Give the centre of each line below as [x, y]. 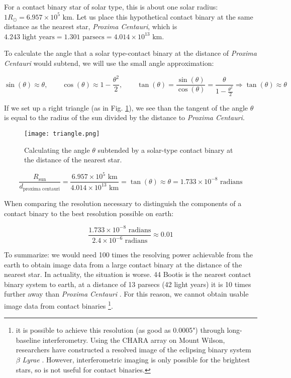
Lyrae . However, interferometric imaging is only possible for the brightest [136, 360]
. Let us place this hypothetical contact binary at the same [163, 16]
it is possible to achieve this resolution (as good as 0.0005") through [120, 330]
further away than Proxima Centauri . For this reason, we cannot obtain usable [126, 294]
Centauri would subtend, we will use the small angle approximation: [109, 63]
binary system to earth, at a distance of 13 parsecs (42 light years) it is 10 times [128, 284]
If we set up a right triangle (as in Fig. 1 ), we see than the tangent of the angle [126, 107]
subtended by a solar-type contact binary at [165, 150]
